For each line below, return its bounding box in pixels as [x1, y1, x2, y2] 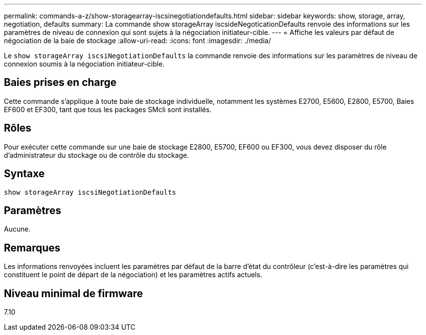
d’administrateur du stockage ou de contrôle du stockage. [4, 151, 189, 159]
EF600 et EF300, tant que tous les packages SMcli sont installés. [4, 105, 212, 114]
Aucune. [4, 225, 31, 234]
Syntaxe [4, 167, 45, 180]
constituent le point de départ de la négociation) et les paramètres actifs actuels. [4, 270, 263, 279]
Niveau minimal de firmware [4, 287, 143, 300]
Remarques [4, 241, 61, 254]
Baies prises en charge [4, 76, 117, 89]
